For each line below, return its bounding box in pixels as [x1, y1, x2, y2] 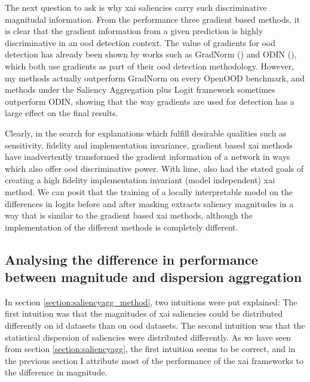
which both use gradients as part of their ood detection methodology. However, [5, 59, 294, 72]
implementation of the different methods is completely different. [5, 220, 238, 233]
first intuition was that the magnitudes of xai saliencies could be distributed [5, 307, 283, 320]
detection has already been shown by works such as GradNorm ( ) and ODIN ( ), [5, 48, 297, 60]
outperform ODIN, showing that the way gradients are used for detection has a [5, 95, 294, 107]
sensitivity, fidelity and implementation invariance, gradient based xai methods [5, 138, 293, 151]
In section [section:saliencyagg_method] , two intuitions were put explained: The [5, 295, 297, 308]
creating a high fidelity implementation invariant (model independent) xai [5, 174, 275, 186]
